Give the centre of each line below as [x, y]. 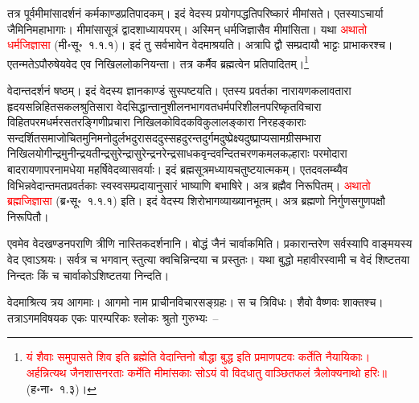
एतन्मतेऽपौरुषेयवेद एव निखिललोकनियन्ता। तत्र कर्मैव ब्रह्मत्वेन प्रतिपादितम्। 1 [158, 62]
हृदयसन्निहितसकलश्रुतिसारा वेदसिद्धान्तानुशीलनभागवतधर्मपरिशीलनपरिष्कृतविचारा [164, 106]
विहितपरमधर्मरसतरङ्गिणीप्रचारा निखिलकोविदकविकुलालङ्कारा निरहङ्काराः [157, 122]
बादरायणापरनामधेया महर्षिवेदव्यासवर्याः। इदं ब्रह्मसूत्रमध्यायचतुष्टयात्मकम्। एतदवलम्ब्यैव [178, 169]
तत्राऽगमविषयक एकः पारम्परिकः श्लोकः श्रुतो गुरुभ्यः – [113, 317]
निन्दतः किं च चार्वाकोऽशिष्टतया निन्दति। [88, 275]
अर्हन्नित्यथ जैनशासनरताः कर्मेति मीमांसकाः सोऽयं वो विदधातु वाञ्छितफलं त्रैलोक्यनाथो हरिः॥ [206, 372]
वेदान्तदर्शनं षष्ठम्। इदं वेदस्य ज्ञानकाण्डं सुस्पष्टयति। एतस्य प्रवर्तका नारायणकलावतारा [179, 90]
